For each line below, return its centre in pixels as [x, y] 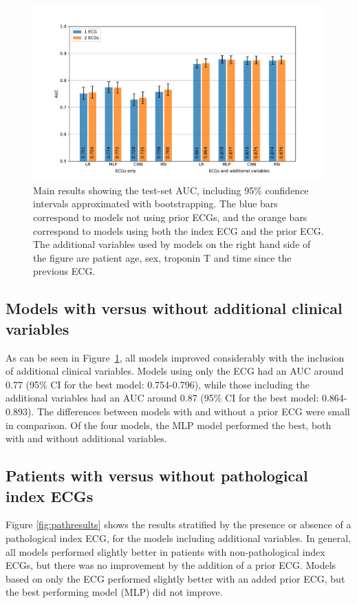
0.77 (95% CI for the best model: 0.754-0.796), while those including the [158, 384]
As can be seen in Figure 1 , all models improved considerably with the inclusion [175, 357]
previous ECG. [64, 271]
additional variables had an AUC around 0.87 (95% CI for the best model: [162, 398]
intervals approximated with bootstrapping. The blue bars [155, 204]
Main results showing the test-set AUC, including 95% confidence [171, 190]
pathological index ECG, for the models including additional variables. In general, [178, 538]
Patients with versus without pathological [157, 476]
